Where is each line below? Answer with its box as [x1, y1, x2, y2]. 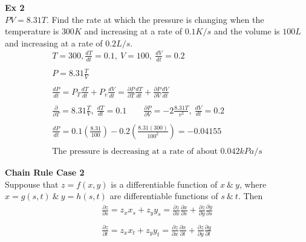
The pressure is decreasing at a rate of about [52, 147, 218, 156]
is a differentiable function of [111, 177, 218, 190]
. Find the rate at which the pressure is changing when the [46, 13, 264, 25]
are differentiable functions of [109, 189, 218, 202]
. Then [238, 189, 263, 202]
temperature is [5, 25, 59, 37]
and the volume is [213, 25, 280, 37]
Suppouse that [5, 177, 59, 190]
